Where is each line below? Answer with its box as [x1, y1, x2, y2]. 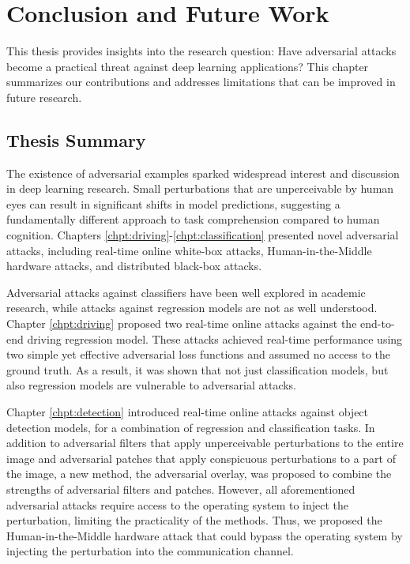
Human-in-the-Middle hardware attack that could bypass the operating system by [6, 527, 403, 543]
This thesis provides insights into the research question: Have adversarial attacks [6, 43, 397, 59]
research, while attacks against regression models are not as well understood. [6, 299, 378, 316]
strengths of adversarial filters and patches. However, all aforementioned [6, 480, 355, 497]
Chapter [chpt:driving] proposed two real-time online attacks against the [6, 315, 357, 332]
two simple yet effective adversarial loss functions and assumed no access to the [6, 346, 391, 363]
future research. [6, 88, 82, 105]
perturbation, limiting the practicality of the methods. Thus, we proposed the [6, 512, 382, 528]
